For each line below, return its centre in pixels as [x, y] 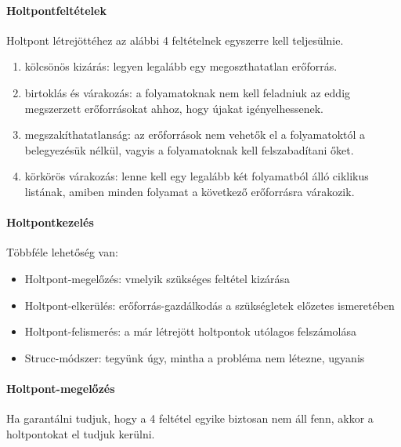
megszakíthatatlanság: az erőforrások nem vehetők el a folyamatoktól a [195, 134]
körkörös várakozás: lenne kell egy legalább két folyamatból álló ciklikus [197, 176]
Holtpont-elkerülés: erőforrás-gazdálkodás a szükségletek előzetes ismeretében [210, 305]
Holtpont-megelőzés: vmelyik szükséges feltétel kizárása [157, 278]
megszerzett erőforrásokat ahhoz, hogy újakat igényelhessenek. [174, 108]
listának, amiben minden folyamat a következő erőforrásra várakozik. [190, 191]
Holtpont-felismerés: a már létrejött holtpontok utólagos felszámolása [191, 331]
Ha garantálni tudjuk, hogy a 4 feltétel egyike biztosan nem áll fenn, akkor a [190, 418]
